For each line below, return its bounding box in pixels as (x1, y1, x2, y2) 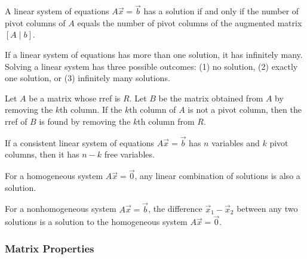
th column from (137, 115, 195, 127)
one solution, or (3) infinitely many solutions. (5, 72, 170, 84)
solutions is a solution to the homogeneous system (5, 215, 188, 228)
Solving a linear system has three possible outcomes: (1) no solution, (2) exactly (5, 60, 298, 72)
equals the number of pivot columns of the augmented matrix (77, 16, 302, 29)
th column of (129, 103, 176, 116)
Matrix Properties (5, 240, 94, 255)
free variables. (104, 148, 155, 161)
